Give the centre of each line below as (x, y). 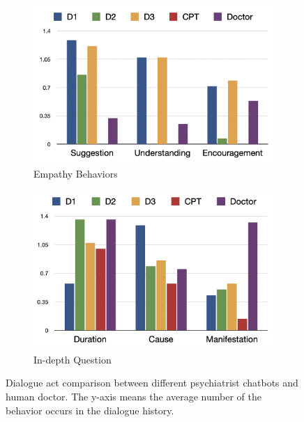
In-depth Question (73, 359)
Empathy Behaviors (76, 173)
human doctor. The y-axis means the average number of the (134, 397)
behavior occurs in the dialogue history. (90, 410)
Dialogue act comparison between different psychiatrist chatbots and (152, 383)
